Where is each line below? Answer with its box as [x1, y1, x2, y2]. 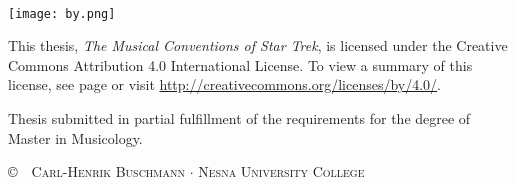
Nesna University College [198, 161, 365, 182]
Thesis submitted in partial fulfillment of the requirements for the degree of [8, 108, 471, 129]
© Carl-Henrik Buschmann [8, 161, 186, 182]
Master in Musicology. [8, 127, 143, 148]
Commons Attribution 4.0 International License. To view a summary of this [8, 54, 473, 75]
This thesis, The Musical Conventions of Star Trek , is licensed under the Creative [8, 35, 508, 56]
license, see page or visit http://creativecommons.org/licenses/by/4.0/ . [8, 74, 441, 95]
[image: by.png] [8, 6, 116, 21]
